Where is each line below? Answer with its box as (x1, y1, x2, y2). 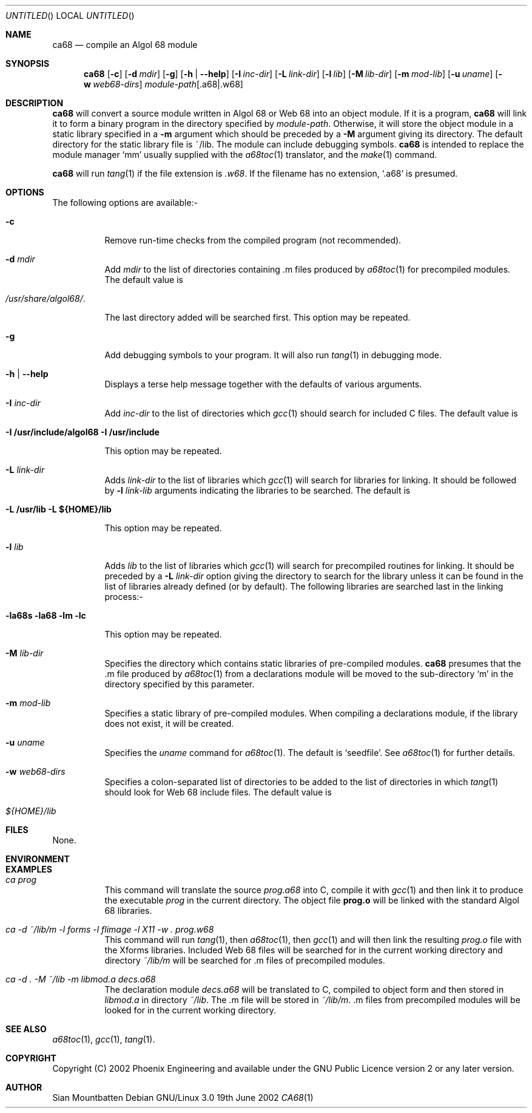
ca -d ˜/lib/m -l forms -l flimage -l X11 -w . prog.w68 (5, 924, 214, 934)
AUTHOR (5, 1082, 42, 1092)
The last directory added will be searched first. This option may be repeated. (104, 312, 411, 322)
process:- (104, 591, 143, 602)
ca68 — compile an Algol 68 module (52, 39, 198, 50)
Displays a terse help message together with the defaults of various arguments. (104, 379, 422, 389)
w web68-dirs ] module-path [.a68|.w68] (84, 79, 243, 89)
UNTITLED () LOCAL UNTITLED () (5, 10, 135, 21)
